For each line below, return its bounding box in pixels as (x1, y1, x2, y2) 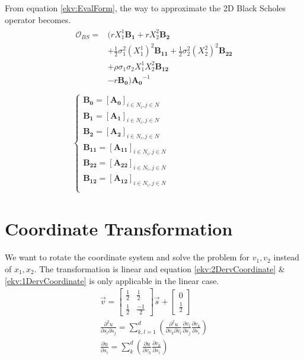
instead (273, 251, 300, 263)
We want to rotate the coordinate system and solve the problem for (5, 251, 249, 263)
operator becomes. (5, 13, 71, 26)
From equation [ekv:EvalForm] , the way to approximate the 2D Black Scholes (5, 2, 286, 14)
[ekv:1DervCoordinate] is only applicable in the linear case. (5, 274, 219, 286)
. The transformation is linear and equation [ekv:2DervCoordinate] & (34, 262, 285, 275)
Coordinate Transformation (5, 216, 233, 241)
